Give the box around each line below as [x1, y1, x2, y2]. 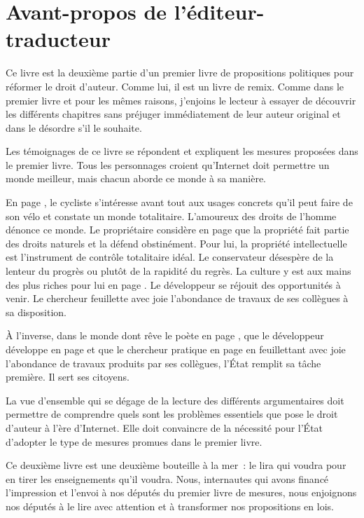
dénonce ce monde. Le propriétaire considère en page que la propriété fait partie [6, 222, 349, 237]
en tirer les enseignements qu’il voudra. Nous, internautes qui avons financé [6, 471, 329, 486]
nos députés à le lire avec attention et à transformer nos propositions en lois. [6, 498, 334, 513]
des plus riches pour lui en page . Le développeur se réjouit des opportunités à [6, 277, 341, 292]
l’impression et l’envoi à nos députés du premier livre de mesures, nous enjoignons [6, 485, 357, 500]
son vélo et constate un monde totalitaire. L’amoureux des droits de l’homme [6, 208, 337, 223]
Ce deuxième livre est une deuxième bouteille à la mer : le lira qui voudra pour [6, 458, 346, 472]
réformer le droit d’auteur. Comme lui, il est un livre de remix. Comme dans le [6, 79, 344, 93]
